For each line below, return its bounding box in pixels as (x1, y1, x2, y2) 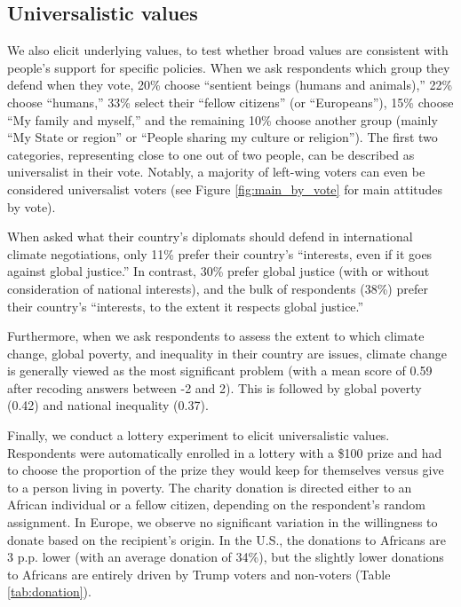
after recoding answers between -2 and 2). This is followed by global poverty (7, 378, 422, 397)
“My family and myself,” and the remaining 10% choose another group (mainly (7, 110, 438, 129)
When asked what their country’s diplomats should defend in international (7, 227, 413, 246)
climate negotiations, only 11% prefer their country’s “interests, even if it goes (7, 244, 433, 263)
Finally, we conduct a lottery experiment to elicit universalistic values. (7, 426, 390, 445)
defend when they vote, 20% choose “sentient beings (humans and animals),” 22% (7, 75, 453, 94)
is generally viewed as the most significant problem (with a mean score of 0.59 (7, 361, 433, 380)
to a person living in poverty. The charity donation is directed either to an (7, 477, 412, 496)
